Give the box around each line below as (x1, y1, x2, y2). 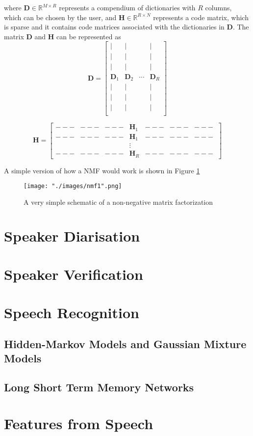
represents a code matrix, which (153, 12, 249, 22)
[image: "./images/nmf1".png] (24, 183, 122, 190)
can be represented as (56, 31, 121, 41)
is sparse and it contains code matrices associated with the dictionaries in (4, 22, 225, 32)
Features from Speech (4, 413, 153, 433)
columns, (205, 2, 232, 12)
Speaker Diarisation (4, 225, 140, 245)
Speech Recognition (4, 302, 139, 323)
